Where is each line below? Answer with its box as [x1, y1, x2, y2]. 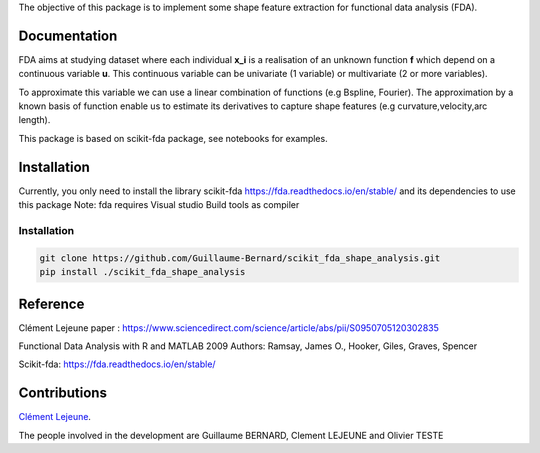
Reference [18, 295, 85, 312]
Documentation [18, 27, 118, 44]
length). [18, 114, 51, 126]
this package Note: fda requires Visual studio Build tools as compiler [18, 199, 300, 211]
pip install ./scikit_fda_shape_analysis [39, 266, 246, 278]
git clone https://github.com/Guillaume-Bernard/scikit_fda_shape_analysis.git [39, 252, 441, 264]
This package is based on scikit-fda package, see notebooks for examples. [18, 132, 329, 144]
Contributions [18, 385, 107, 402]
